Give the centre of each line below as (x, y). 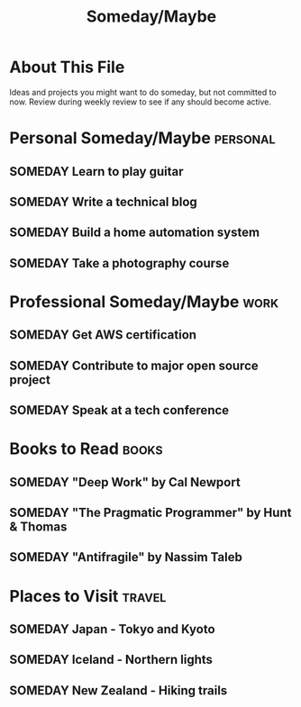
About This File (67, 67)
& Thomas (38, 527)
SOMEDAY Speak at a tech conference (119, 410)
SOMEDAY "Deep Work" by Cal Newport (125, 482)
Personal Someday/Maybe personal (143, 138)
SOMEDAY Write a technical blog (104, 201)
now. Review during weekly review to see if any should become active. (141, 102)
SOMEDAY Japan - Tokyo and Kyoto (112, 629)
